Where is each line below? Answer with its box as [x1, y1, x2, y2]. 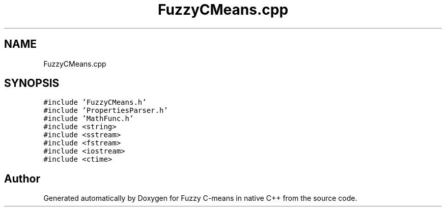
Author [4, 172, 40, 185]
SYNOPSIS [4, 77, 60, 90]
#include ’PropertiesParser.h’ [43, 106, 168, 115]
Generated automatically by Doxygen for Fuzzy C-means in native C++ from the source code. [43, 194, 357, 203]
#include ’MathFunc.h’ [43, 114, 134, 123]
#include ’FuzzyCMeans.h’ [43, 98, 147, 107]
